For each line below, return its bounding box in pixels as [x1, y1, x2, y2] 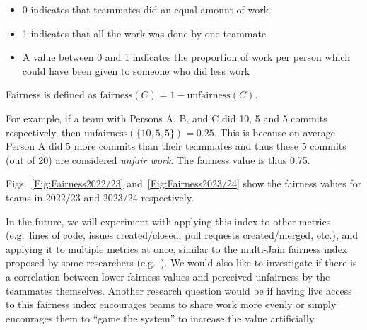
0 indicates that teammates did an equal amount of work [22, 2, 269, 16]
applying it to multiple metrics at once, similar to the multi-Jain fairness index [6, 241, 348, 256]
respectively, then [6, 124, 81, 139]
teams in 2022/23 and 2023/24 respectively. [6, 189, 194, 204]
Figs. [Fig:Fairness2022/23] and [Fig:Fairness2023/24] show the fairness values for [6, 176, 362, 191]
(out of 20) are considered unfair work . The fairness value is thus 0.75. [6, 152, 310, 167]
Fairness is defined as [6, 87, 97, 102]
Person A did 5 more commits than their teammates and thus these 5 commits [6, 139, 346, 153]
